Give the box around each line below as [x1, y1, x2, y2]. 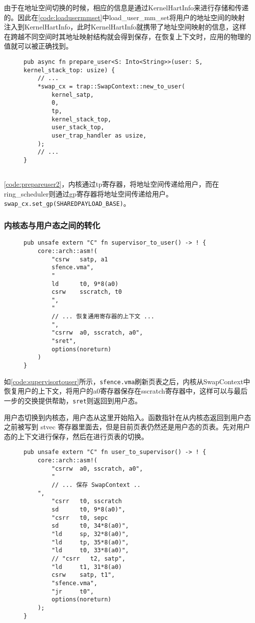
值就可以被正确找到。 [4, 41, 73, 51]
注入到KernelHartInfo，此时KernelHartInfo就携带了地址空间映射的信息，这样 [4, 22, 247, 32]
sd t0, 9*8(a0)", [51, 506, 126, 513]
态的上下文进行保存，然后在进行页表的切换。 [4, 431, 148, 441]
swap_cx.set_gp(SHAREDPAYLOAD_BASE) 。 [4, 198, 130, 208]
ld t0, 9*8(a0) [51, 280, 119, 287]
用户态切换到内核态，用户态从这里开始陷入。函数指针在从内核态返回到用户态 [4, 412, 251, 422]
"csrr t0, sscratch [51, 498, 122, 505]
